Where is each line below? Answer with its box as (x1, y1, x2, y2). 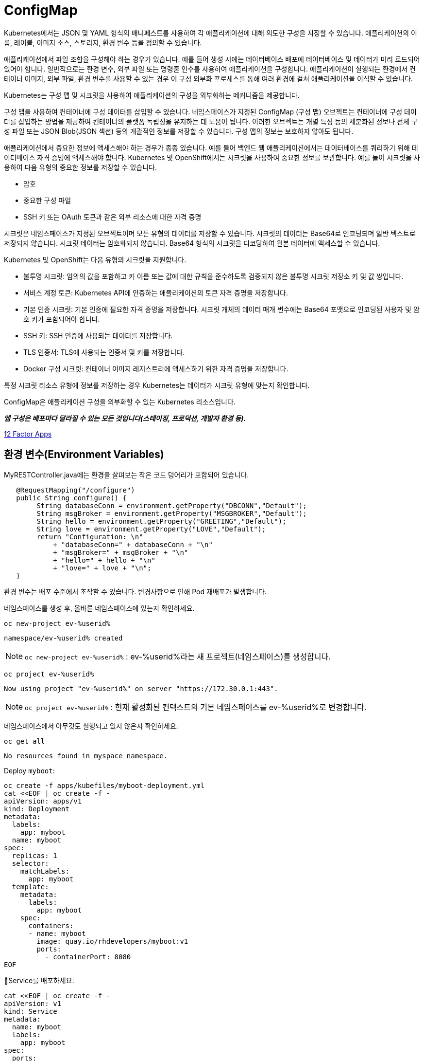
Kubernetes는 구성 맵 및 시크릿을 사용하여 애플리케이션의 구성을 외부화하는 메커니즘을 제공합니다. (4, 91, 300, 99)
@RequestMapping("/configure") (16, 486, 135, 494)
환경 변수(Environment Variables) (4, 448, 164, 461)
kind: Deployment (4, 805, 69, 813)
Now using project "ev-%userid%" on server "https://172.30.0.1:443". (4, 684, 278, 693)
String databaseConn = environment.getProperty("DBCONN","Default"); (36, 501, 307, 510)
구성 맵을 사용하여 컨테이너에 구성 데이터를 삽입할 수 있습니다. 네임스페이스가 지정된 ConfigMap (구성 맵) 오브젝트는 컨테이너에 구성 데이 (4, 107, 417, 116)
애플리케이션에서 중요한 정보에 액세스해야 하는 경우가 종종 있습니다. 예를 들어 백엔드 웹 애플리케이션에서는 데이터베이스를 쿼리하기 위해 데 (4, 143, 418, 152)
